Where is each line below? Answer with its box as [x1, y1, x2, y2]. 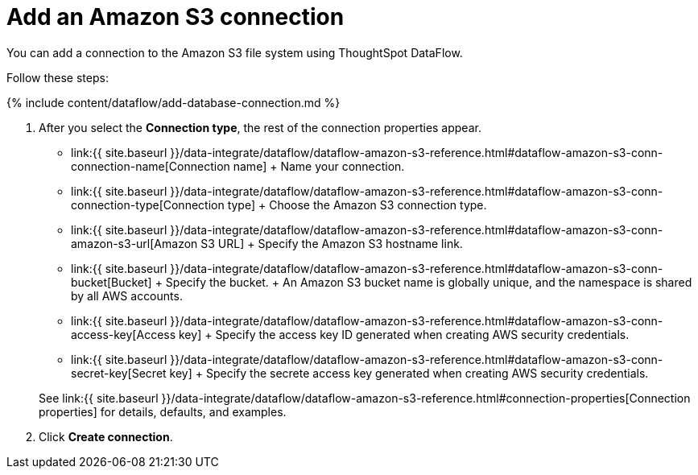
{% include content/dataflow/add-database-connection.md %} [6, 95, 341, 109]
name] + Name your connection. [233, 159, 405, 173]
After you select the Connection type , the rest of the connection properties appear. [39, 120, 481, 134]
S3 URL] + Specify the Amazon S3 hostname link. [200, 236, 463, 250]
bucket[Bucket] [71, 275, 152, 289]
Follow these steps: [6, 70, 109, 85]
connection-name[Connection [71, 159, 230, 173]
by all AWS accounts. [71, 288, 183, 303]
